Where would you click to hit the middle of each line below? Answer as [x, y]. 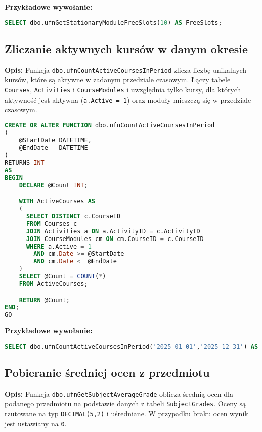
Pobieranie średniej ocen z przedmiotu [107, 372]
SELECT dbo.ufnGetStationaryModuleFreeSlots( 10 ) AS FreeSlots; [113, 22]
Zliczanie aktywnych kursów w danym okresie [126, 48]
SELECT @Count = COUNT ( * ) [62, 277]
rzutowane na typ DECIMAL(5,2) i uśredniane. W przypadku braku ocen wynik [126, 414]
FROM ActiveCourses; [53, 284]
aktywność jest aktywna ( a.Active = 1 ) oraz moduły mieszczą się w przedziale [128, 99]
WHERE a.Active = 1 [59, 246]
